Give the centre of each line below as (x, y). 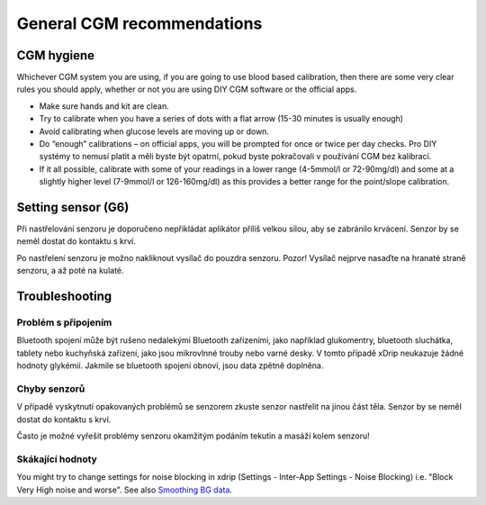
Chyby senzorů (51, 389)
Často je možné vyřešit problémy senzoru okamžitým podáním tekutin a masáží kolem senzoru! (193, 436)
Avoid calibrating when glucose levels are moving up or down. (154, 131)
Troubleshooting (64, 297)
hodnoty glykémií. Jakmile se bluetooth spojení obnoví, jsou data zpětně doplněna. (170, 365)
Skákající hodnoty (57, 459)
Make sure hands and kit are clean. (104, 106)
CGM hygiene (55, 55)
